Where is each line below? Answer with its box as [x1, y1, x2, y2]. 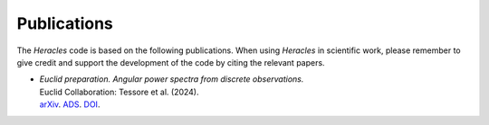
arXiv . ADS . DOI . [39, 99, 101, 110]
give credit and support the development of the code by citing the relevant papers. [16, 57, 325, 67]
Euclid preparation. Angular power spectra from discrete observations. [39, 74, 304, 85]
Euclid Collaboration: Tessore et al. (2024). [39, 86, 199, 97]
